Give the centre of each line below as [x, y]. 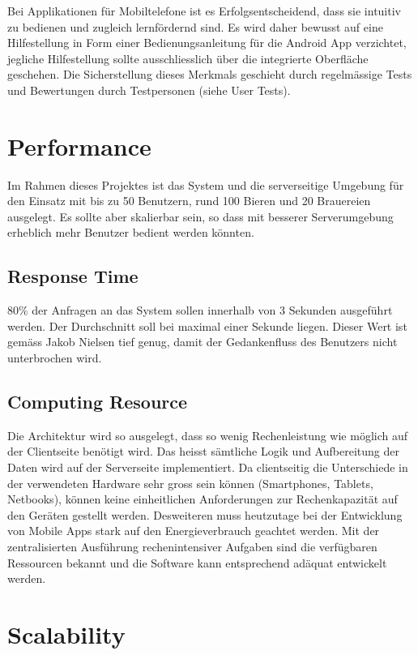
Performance [79, 146]
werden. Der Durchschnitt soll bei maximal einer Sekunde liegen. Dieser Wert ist [207, 325]
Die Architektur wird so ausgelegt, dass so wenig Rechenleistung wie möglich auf [208, 435]
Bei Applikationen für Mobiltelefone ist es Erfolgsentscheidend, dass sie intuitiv [204, 11]
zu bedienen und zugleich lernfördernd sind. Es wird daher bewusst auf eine [195, 26]
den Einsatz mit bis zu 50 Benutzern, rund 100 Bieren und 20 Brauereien [189, 201]
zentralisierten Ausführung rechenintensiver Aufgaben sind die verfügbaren [192, 546]
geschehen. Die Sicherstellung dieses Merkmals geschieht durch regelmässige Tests [210, 74]
